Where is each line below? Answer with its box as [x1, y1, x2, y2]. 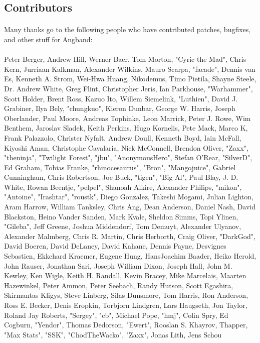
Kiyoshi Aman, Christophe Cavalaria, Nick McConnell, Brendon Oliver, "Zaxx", [4, 142, 248, 153]
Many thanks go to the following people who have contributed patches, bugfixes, [4, 24, 251, 35]
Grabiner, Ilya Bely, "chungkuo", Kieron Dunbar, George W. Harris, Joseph [4, 103, 235, 113]
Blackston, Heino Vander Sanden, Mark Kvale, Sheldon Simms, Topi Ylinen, [4, 211, 238, 221]
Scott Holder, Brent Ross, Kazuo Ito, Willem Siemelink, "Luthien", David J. [4, 93, 238, 103]
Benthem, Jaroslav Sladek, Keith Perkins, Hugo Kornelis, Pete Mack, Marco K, [4, 123, 248, 133]
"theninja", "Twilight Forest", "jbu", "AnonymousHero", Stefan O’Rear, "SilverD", [4, 152, 252, 163]
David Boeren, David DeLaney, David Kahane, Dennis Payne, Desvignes [4, 241, 226, 251]
